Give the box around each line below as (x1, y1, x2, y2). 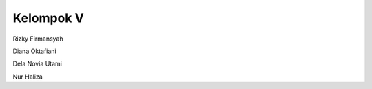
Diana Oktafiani (12, 47, 56, 55)
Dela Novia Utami (12, 59, 62, 68)
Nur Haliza (12, 72, 43, 81)
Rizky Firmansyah (12, 34, 63, 43)
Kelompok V (12, 10, 84, 26)
